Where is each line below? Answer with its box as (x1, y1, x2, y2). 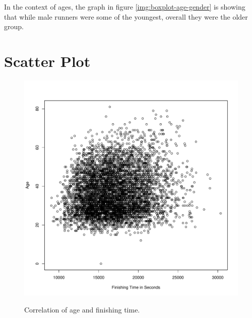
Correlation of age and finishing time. (24, 304, 140, 314)
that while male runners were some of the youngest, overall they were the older (4, 11, 248, 22)
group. (4, 21, 24, 32)
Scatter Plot (4, 50, 91, 71)
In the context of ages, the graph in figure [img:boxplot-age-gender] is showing (4, 2, 245, 12)
